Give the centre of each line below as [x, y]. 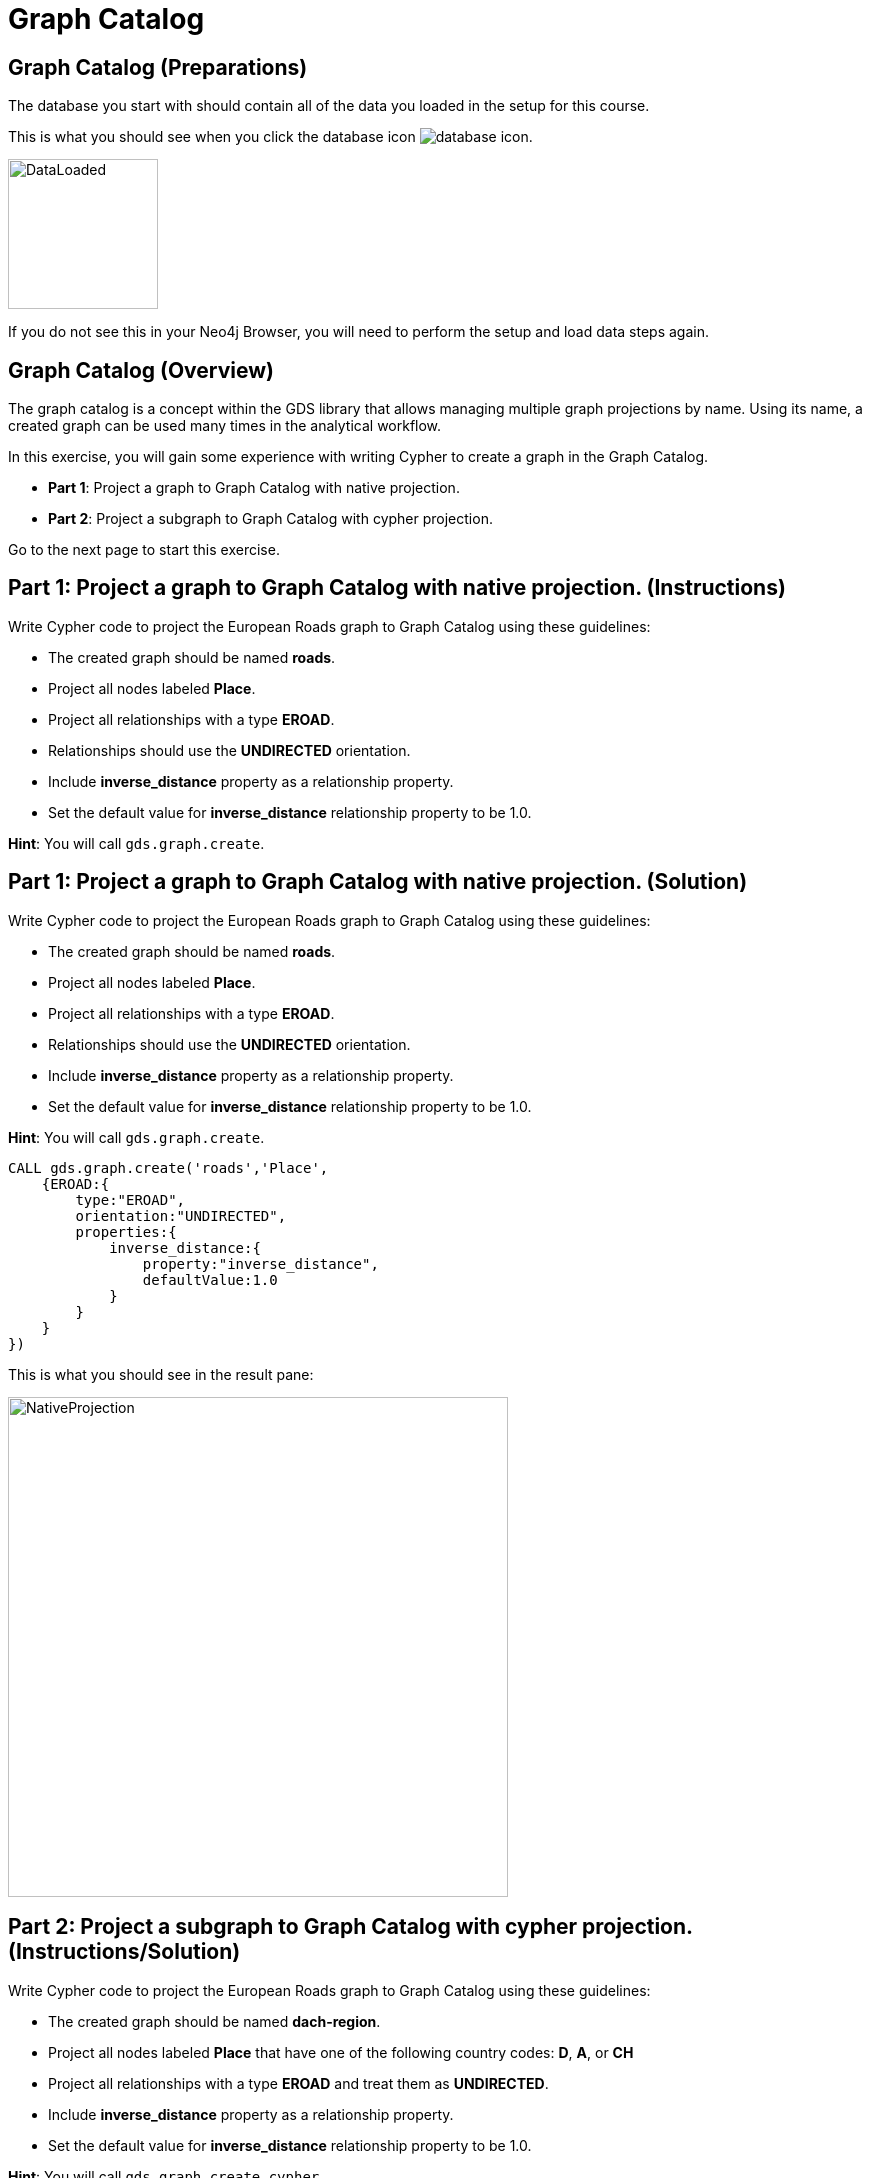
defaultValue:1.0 [210, 1279]
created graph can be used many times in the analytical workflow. [225, 426]
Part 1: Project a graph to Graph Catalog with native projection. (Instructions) [397, 588]
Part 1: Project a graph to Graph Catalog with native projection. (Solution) [378, 882]
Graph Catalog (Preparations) [158, 67]
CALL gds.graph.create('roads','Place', [168, 1167]
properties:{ [126, 1231]
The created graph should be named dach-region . [214, 2021]
